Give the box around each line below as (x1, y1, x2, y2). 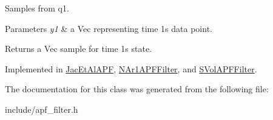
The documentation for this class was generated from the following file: (5, 83, 269, 95)
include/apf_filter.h (5, 103, 78, 115)
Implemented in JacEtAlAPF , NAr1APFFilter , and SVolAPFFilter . (5, 62, 257, 75)
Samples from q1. (5, 2, 69, 14)
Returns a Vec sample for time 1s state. (5, 42, 152, 55)
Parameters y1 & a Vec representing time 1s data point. (5, 22, 212, 34)
